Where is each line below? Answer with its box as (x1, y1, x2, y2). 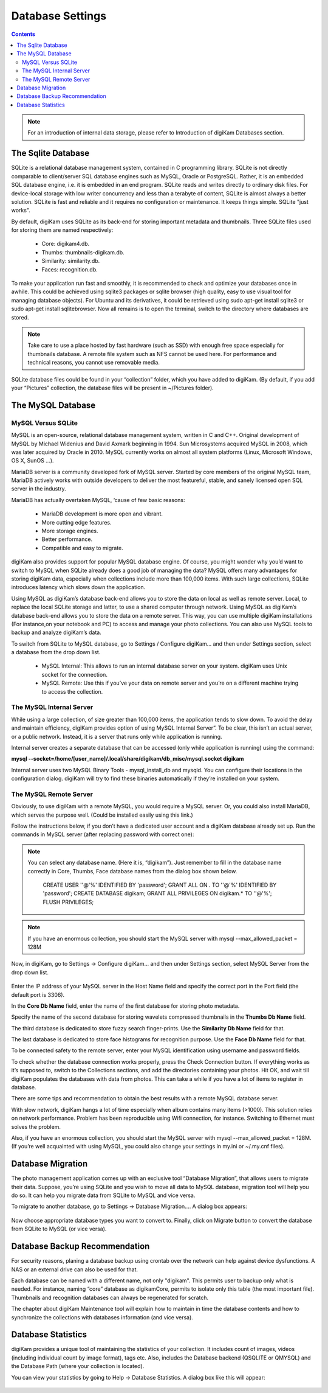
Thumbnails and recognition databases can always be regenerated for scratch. (11, 1294, 209, 1301)
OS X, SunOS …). (11, 457, 54, 464)
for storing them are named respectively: (11, 226, 114, 234)
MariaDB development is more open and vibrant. (41, 510, 163, 517)
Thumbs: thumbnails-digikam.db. (41, 248, 125, 256)
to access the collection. (41, 688, 103, 695)
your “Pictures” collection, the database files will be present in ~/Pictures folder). (11, 384, 214, 391)
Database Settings (11, 9, 106, 23)
